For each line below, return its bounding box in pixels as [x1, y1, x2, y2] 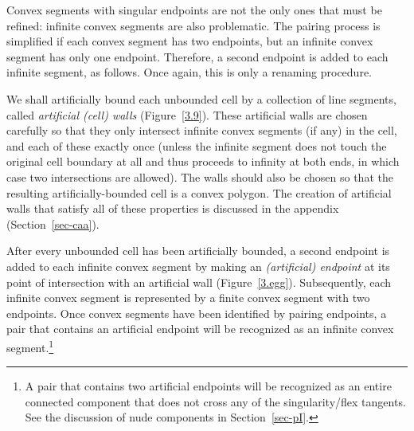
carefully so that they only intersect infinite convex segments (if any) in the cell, [6, 122, 397, 139]
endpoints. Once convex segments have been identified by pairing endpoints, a [6, 304, 387, 321]
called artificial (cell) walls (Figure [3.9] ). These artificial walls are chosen [6, 106, 368, 123]
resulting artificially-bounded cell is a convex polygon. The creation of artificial [6, 184, 392, 201]
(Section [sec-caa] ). [6, 215, 100, 232]
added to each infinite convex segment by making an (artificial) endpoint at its [6, 257, 390, 274]
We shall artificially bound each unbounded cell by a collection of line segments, [6, 90, 396, 107]
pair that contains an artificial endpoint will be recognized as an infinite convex [6, 320, 394, 337]
